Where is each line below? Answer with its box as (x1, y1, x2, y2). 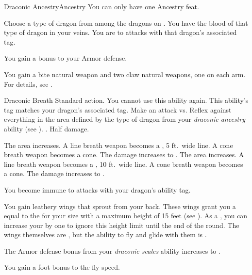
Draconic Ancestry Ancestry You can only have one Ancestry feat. (4, 1, 199, 11)
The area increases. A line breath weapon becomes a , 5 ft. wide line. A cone (4, 140, 233, 150)
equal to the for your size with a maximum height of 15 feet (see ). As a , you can (4, 210, 248, 221)
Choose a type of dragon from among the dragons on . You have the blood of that (4, 17, 248, 28)
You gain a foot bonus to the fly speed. (4, 262, 120, 272)
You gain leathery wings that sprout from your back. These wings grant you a (4, 201, 236, 211)
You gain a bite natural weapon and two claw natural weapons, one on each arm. (4, 69, 246, 79)
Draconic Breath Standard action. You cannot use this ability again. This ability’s (4, 95, 249, 105)
